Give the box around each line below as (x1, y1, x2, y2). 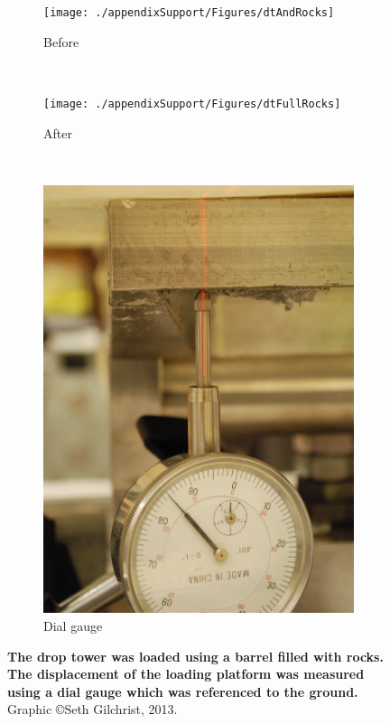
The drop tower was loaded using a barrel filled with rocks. (7, 646, 384, 665)
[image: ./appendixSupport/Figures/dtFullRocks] (43, 97, 341, 110)
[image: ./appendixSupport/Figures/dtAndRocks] (43, 6, 335, 19)
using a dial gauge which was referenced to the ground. (7, 682, 358, 700)
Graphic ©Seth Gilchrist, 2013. (7, 700, 178, 719)
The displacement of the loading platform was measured (7, 664, 365, 683)
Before (43, 32, 79, 51)
